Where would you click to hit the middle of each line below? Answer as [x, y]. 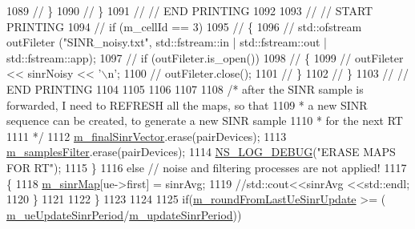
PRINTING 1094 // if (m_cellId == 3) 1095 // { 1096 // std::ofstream [184, 26]
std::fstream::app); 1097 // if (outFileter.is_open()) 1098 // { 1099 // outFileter [205, 57]
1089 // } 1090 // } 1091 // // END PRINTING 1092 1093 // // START [190, 10]
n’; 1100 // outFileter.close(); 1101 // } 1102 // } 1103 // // [258, 73]
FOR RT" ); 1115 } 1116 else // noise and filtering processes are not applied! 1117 [207, 167]
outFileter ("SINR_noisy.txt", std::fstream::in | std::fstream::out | [167, 42]
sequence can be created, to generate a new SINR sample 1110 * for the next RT [205, 121]
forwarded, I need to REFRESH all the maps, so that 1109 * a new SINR [187, 104]
